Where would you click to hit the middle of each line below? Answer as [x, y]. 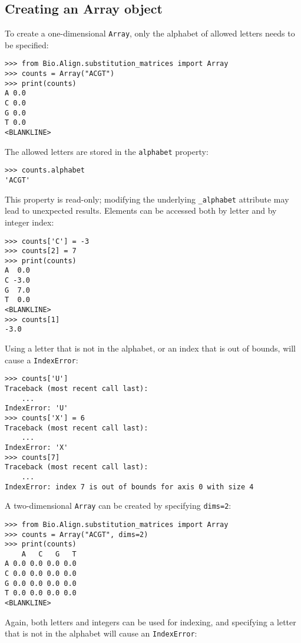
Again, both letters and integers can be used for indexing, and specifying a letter [150, 622]
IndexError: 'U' [37, 408]
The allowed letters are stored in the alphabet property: [107, 151]
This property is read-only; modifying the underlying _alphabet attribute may [147, 199]
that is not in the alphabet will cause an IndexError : [101, 633]
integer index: [29, 222]
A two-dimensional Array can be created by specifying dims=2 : [118, 506]
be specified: [27, 44]
